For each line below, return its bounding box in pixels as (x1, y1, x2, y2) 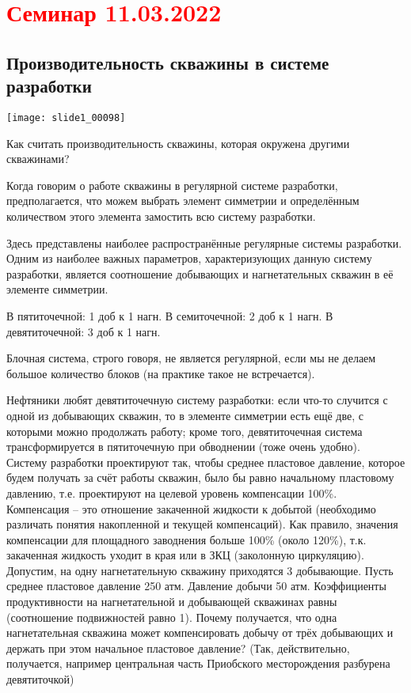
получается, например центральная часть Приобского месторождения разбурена (6, 655, 390, 672)
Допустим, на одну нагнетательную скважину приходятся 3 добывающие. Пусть (6, 562, 394, 578)
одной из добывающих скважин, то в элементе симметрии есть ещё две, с (6, 407, 364, 423)
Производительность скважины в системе (6, 50, 329, 74)
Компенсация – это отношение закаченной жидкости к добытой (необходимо (6, 500, 376, 517)
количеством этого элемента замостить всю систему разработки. (6, 208, 316, 224)
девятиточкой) (6, 671, 74, 687)
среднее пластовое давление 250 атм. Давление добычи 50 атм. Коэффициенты (6, 577, 386, 594)
